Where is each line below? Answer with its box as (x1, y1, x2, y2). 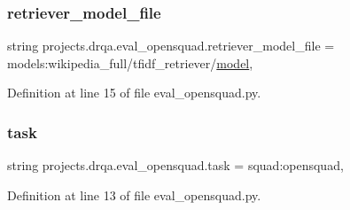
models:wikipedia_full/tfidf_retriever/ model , (7, 53, 253, 72)
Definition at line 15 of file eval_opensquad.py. (7, 83, 261, 102)
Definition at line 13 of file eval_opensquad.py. (7, 185, 261, 204)
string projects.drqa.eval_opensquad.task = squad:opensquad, (7, 156, 344, 175)
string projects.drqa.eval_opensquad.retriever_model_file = (7, 36, 335, 55)
